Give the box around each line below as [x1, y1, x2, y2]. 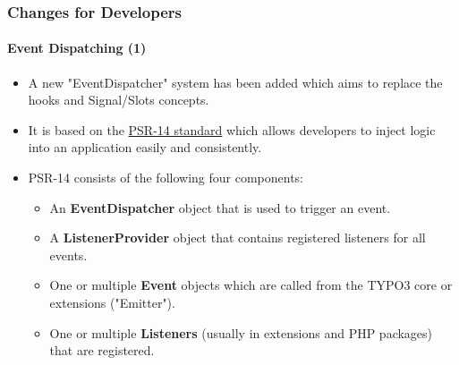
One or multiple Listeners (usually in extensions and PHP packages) [49, 323, 433, 342]
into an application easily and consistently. [28, 138, 262, 157]
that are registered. [49, 341, 155, 360]
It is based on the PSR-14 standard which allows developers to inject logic [28, 120, 436, 139]
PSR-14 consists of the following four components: [28, 168, 303, 187]
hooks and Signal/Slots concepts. [28, 90, 209, 109]
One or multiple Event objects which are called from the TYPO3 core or [49, 276, 453, 294]
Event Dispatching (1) [7, 38, 147, 57]
